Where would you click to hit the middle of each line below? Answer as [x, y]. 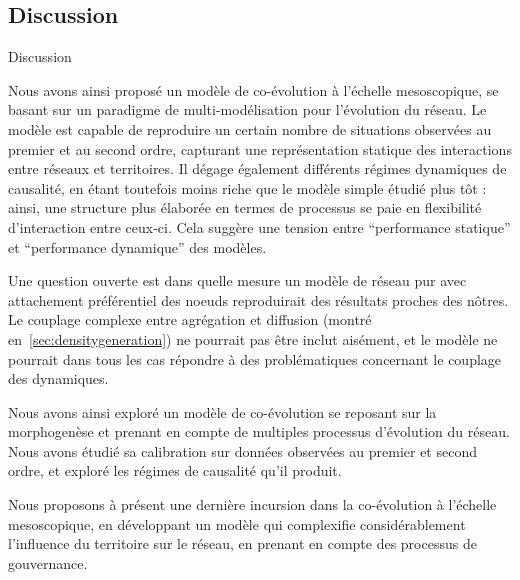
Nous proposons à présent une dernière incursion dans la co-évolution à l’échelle [252, 504]
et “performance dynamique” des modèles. [137, 246]
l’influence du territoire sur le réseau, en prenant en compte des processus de [242, 543]
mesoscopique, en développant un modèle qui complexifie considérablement [237, 523]
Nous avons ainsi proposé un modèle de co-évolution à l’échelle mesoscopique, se [253, 89]
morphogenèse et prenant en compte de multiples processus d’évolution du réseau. [259, 431]
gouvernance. [48, 562]
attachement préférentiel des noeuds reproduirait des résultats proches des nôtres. [258, 299]
